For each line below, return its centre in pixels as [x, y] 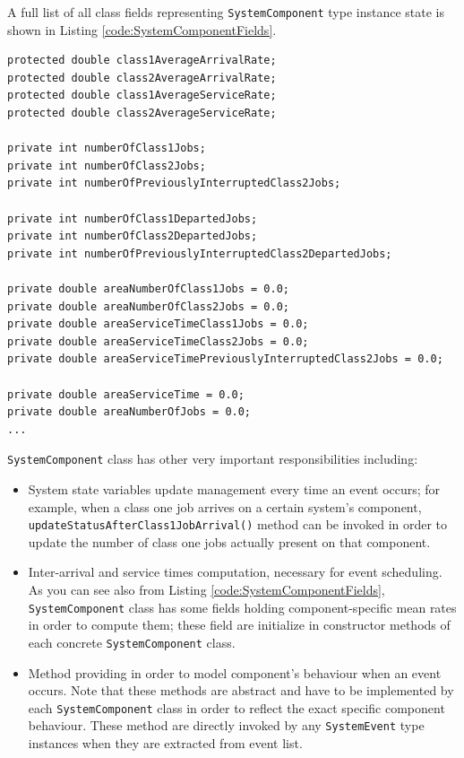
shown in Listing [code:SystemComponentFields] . [142, 29]
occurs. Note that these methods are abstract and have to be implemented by [241, 690]
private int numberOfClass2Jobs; [107, 166]
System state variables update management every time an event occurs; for [234, 488]
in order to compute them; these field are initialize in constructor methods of [239, 625]
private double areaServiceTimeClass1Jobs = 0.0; [158, 324]
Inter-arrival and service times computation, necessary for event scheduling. [235, 572]
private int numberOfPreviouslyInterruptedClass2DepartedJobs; [200, 253]
